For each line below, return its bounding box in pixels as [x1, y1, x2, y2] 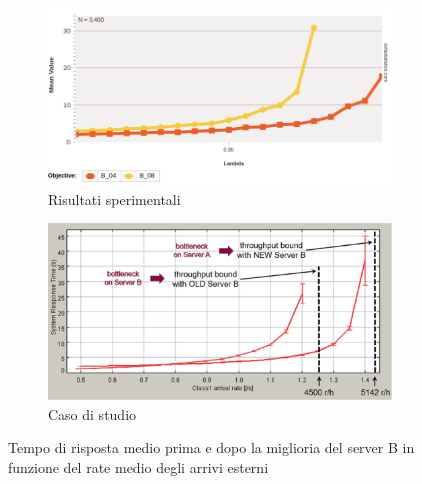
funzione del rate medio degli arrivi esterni [8, 456, 269, 477]
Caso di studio [48, 403, 137, 424]
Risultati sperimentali [48, 188, 181, 209]
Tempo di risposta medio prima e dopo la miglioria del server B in [8, 437, 415, 458]
